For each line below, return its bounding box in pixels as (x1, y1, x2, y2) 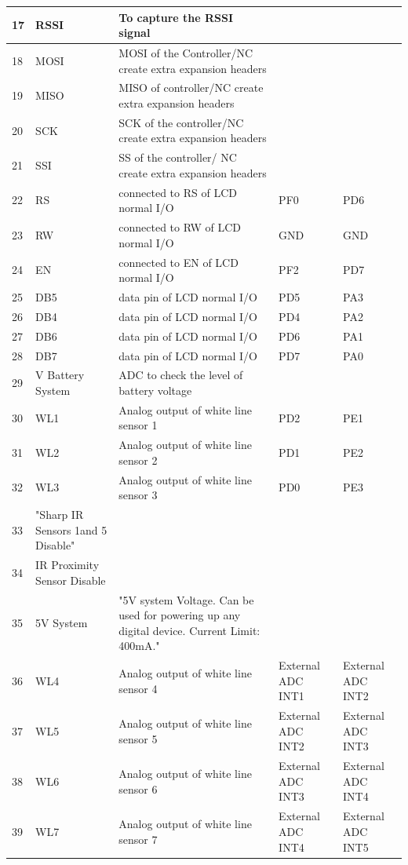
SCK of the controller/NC (118, 114, 244, 130)
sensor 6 (118, 780, 158, 797)
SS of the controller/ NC (118, 149, 237, 166)
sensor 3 (118, 487, 158, 503)
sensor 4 (118, 680, 158, 696)
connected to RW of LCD (118, 219, 242, 235)
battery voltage (118, 381, 192, 398)
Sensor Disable (35, 571, 106, 588)
